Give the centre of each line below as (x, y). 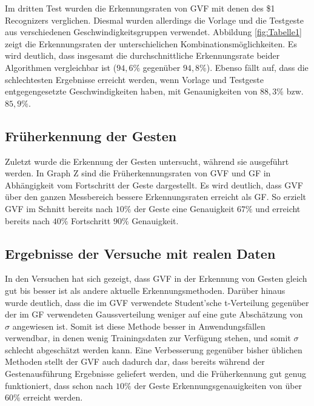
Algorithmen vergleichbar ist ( (61, 67)
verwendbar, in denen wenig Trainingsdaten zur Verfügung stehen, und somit (148, 338)
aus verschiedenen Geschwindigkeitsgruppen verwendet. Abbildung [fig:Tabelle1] (153, 32)
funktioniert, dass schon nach (59, 385)
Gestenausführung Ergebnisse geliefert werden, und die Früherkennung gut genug (155, 374)
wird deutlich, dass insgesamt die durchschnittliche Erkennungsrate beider (142, 55)
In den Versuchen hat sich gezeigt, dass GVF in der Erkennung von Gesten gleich (156, 278)
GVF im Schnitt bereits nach (59, 208)
